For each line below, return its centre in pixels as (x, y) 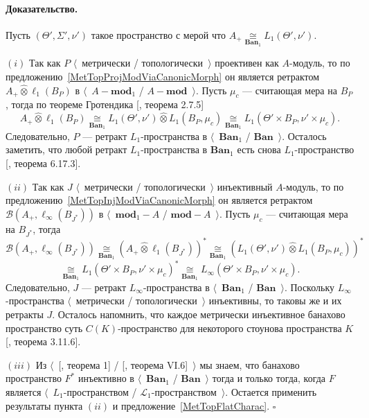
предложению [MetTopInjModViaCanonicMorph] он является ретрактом (159, 200)
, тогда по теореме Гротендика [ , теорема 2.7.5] (105, 104)
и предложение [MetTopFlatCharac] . (191, 405)
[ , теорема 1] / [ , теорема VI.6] (123, 364)
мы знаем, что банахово (250, 364)
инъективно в (106, 378)
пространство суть (44, 328)
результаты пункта (44, 405)
